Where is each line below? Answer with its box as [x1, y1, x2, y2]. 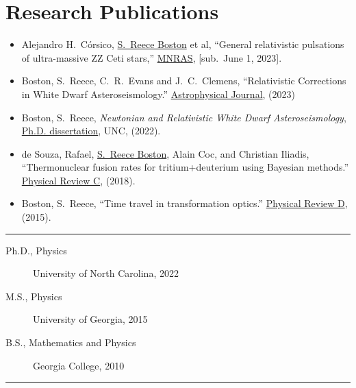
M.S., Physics [5, 289, 62, 303]
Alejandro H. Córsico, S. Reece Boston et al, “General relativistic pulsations [21, 37, 344, 51]
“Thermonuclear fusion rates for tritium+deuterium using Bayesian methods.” [21, 160, 349, 174]
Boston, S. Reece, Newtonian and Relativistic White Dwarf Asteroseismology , [21, 110, 346, 124]
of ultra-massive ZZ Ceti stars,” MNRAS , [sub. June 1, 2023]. [21, 50, 282, 64]
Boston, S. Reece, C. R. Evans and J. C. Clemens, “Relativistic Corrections [21, 73, 346, 88]
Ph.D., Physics [5, 243, 67, 257]
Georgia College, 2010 [33, 358, 125, 372]
